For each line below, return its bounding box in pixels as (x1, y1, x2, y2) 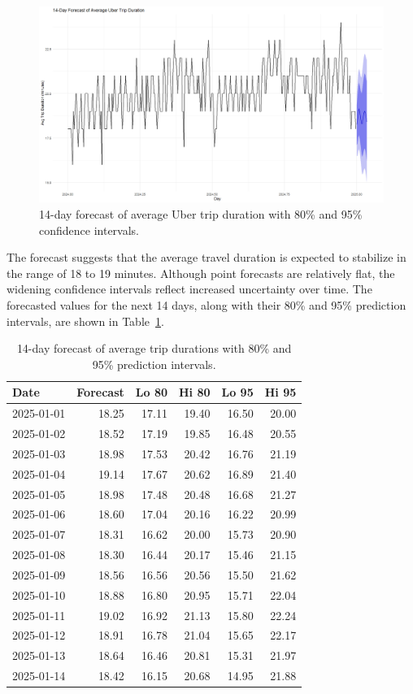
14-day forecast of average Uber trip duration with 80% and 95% (39, 205, 363, 222)
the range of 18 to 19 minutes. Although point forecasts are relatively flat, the (7, 264, 395, 281)
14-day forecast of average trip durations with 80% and (16, 340, 292, 357)
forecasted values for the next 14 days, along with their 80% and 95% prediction (7, 296, 406, 313)
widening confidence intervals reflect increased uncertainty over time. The (7, 280, 372, 297)
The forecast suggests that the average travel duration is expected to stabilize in (7, 249, 406, 266)
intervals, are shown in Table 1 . (7, 312, 164, 329)
